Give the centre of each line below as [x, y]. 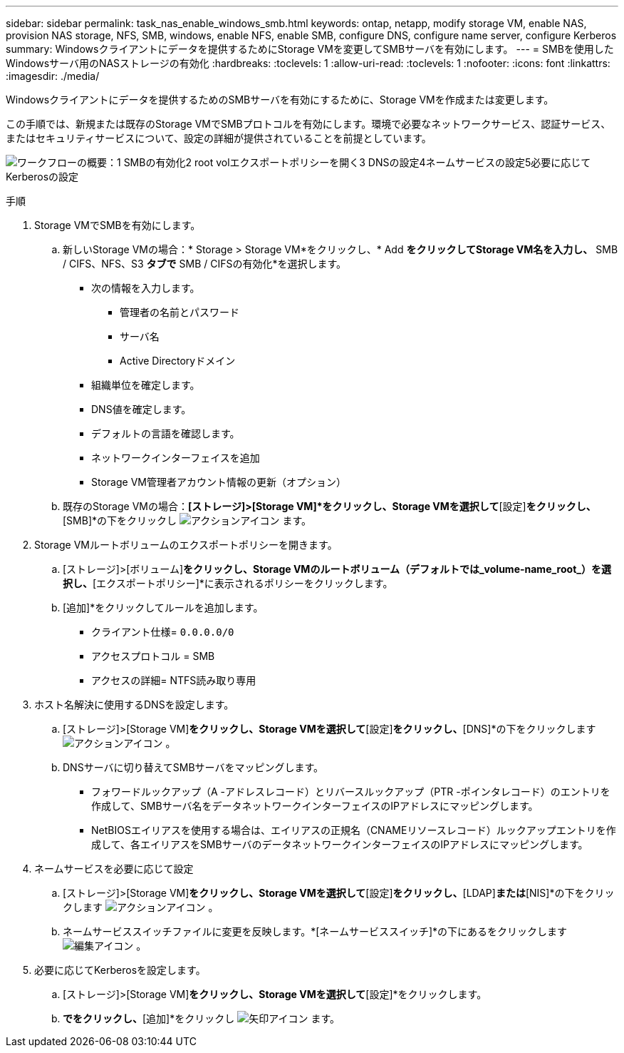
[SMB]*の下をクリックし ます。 [187, 520]
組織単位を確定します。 [146, 385]
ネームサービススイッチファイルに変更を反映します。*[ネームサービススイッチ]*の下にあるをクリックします [315, 931]
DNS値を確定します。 [141, 409]
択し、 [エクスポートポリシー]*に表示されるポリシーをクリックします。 [228, 583]
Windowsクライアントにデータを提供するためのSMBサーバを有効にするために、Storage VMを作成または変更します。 [280, 100]
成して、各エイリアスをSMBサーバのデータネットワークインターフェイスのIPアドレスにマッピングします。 [340, 844]
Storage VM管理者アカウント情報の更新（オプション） [219, 482]
